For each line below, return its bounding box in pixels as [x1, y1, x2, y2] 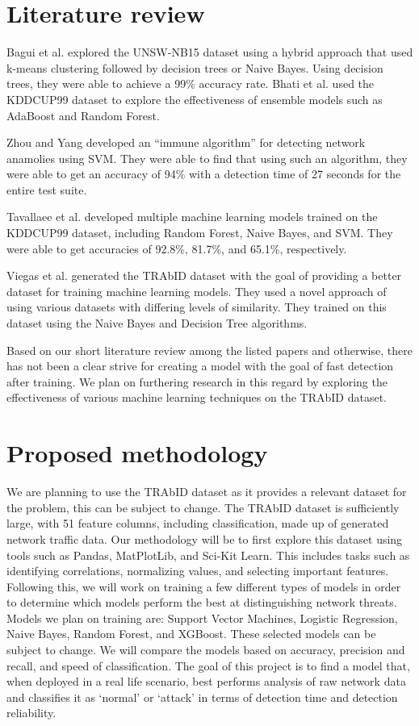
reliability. [6, 704, 57, 721]
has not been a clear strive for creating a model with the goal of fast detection [6, 357, 394, 374]
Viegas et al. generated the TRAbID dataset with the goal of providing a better [6, 267, 402, 284]
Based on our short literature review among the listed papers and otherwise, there [6, 341, 413, 358]
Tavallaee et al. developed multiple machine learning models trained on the [6, 208, 378, 225]
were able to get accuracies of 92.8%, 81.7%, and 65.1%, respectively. [6, 240, 347, 257]
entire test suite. [6, 181, 87, 198]
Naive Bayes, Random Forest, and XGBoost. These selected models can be [6, 625, 376, 642]
